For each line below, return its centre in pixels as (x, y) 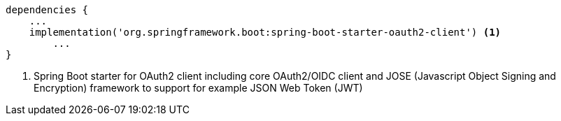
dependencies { (47, 10)
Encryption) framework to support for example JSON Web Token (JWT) (198, 88)
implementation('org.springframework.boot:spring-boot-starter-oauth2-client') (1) (265, 32)
